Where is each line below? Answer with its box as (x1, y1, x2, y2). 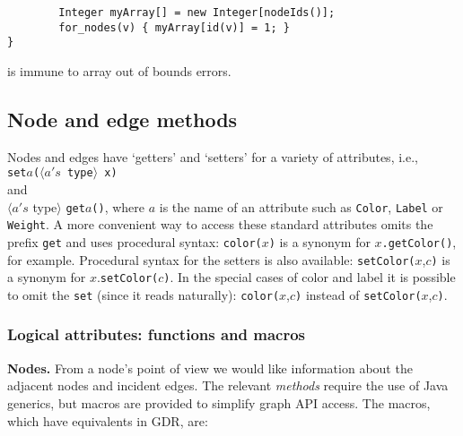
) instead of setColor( (295, 285, 422, 303)
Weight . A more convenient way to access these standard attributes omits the (7, 215, 433, 234)
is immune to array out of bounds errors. (7, 61, 231, 80)
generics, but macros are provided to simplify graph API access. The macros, (7, 393, 431, 412)
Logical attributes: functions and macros (7, 323, 306, 346)
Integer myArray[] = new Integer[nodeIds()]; (58, 6, 336, 19)
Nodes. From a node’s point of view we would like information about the (7, 358, 413, 377)
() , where (92, 197, 145, 216)
